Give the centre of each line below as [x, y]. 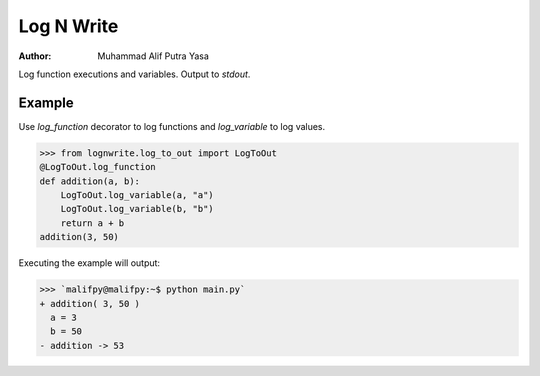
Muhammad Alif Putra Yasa [153, 56]
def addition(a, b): [89, 181]
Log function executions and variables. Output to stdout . [134, 74]
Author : [35, 56]
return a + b [92, 223]
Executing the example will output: [89, 263]
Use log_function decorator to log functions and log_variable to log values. [172, 126]
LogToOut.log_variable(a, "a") [137, 195]
